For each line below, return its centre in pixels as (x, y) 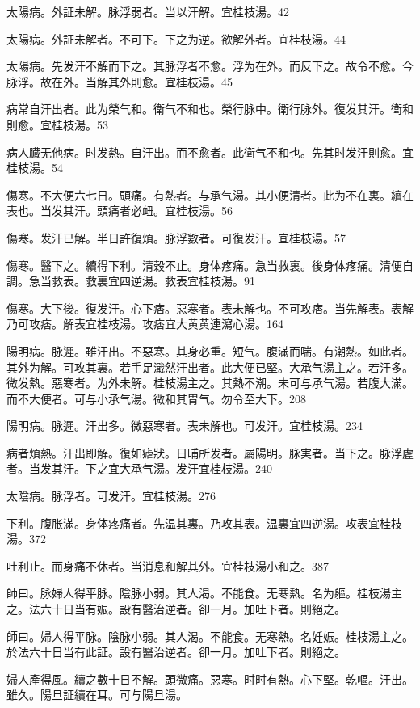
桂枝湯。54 (35, 168)
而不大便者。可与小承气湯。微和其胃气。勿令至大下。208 (156, 398)
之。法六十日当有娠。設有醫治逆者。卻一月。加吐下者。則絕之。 (176, 609)
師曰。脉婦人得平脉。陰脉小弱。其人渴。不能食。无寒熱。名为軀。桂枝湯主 (204, 593)
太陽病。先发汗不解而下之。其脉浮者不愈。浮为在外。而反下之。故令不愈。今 (210, 66)
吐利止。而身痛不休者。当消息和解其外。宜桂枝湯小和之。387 (168, 565)
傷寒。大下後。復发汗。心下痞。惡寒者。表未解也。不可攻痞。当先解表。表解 (210, 308)
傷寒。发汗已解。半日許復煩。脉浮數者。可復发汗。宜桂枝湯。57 (176, 237)
